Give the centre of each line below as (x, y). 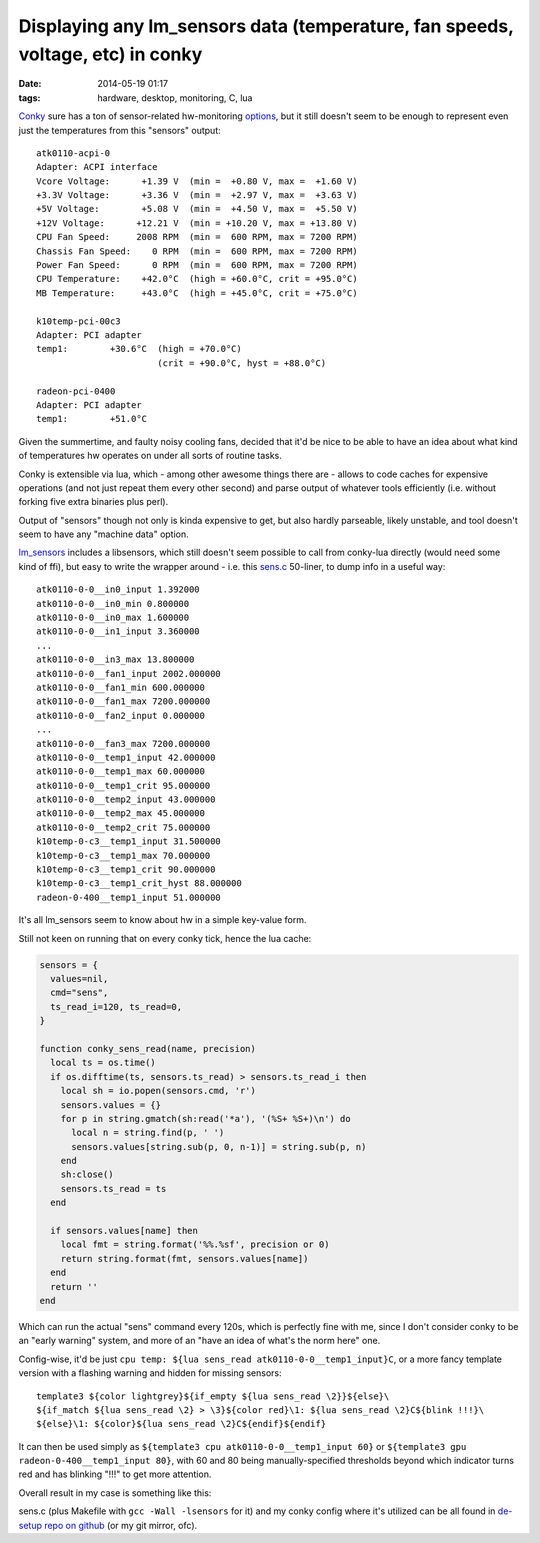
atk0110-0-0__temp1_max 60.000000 (120, 771)
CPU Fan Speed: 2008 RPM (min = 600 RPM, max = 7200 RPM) (197, 237)
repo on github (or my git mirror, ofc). (120, 1525)
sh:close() (87, 1174)
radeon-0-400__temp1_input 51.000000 (129, 897)
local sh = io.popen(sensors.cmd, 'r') (158, 1091)
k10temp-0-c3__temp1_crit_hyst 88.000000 (139, 883)
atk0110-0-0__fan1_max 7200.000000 (123, 701)
